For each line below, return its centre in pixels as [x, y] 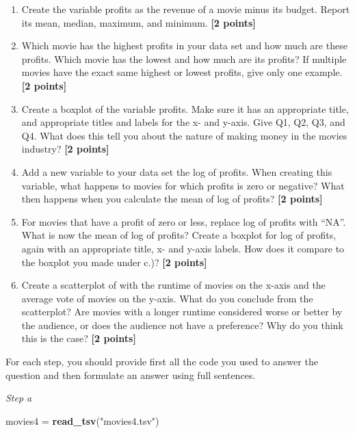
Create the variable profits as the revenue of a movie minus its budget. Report [186, 9]
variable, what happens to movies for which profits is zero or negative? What [183, 185]
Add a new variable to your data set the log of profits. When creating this [177, 171]
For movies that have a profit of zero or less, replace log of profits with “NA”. [184, 221]
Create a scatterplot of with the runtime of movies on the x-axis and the [173, 285]
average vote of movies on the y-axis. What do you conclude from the [167, 298]
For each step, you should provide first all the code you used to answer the [162, 362]
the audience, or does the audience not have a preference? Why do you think [182, 325]
